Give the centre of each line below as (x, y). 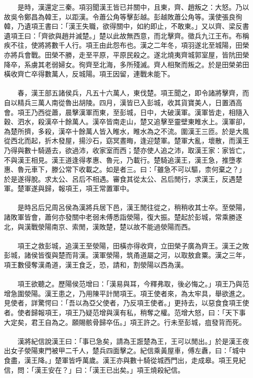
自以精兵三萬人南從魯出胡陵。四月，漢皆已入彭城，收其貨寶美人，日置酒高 (123, 102)
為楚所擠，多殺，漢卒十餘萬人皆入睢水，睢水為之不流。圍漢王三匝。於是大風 (126, 131)
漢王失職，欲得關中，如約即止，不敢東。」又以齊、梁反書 (159, 26)
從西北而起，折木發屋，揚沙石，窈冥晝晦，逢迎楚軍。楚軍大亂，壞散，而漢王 (126, 141)
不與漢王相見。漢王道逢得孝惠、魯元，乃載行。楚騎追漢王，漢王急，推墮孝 (123, 160)
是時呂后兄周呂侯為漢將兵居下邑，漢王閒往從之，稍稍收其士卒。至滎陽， (133, 207)
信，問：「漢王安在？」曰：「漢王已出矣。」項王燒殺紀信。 (94, 369)
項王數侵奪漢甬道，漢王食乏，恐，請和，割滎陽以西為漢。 (96, 265)
